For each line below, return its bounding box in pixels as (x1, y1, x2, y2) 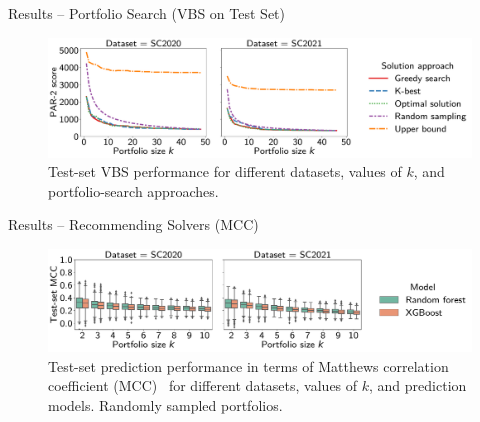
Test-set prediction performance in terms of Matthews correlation (48, 355, 449, 376)
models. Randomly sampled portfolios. (48, 394, 283, 415)
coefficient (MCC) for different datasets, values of (48, 375, 358, 396)
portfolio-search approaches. (48, 180, 219, 201)
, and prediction (369, 375, 467, 396)
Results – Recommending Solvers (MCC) (8, 214, 259, 235)
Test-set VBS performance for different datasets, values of (48, 161, 402, 182)
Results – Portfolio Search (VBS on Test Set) (8, 3, 285, 23)
